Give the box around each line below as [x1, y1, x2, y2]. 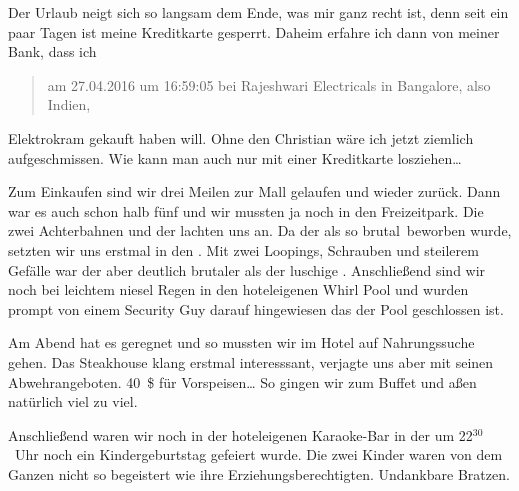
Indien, [47, 94, 91, 115]
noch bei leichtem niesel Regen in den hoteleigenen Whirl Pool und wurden [8, 279, 469, 300]
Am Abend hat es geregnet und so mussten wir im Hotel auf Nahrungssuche [8, 332, 475, 353]
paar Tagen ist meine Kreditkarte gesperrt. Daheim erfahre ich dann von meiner [8, 21, 500, 42]
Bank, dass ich [8, 41, 97, 62]
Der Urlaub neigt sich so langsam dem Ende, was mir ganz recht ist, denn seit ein [8, 2, 509, 22]
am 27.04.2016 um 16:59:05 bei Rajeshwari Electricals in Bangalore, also [47, 74, 491, 95]
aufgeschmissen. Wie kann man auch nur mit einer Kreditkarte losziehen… [8, 147, 462, 168]
